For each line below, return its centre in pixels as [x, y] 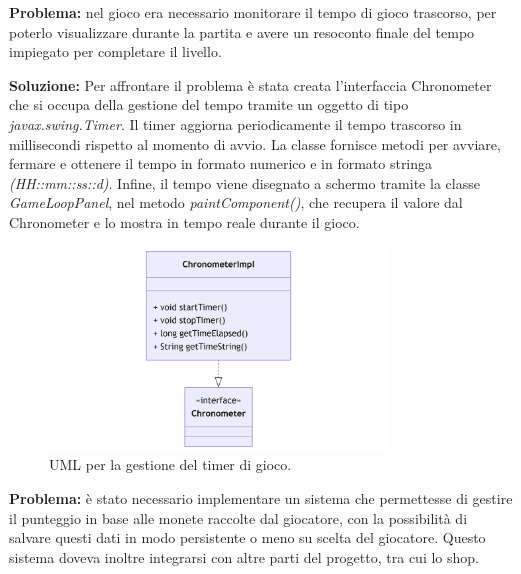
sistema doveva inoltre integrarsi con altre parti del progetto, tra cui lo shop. [244, 556]
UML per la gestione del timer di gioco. [170, 464]
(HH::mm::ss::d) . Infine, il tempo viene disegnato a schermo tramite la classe [244, 182]
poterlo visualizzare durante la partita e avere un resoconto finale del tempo [242, 31]
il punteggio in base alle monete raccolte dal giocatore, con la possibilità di [238, 517]
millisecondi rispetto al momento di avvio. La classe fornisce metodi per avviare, [255, 143]
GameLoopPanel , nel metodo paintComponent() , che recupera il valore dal [236, 202]
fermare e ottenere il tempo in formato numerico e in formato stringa [221, 163]
